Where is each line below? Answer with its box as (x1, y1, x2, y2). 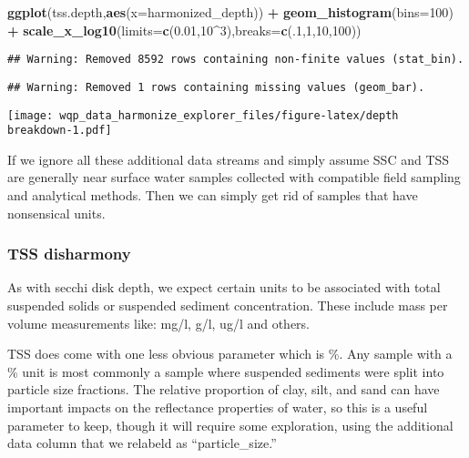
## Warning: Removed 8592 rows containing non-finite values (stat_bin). (7, 53, 464, 66)
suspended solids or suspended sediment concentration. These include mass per (7, 296, 448, 314)
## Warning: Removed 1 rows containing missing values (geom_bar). (7, 80, 425, 94)
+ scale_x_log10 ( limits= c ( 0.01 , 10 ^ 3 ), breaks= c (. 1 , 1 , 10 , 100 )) (7, 20, 362, 39)
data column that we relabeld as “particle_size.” (7, 433, 277, 453)
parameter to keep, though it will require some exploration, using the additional (7, 415, 454, 434)
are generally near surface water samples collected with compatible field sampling (7, 168, 461, 187)
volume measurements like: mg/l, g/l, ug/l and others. (7, 313, 311, 332)
